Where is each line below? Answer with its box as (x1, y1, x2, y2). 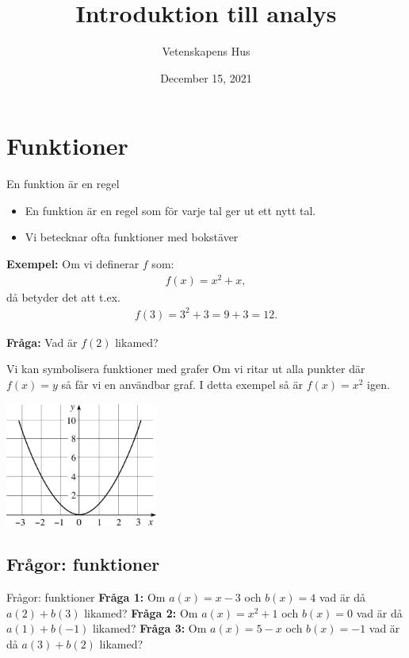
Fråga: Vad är (6, 333, 78, 350)
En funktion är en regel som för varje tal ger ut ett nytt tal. (25, 202, 316, 218)
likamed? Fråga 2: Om (84, 604, 198, 621)
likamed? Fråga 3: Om (93, 620, 207, 637)
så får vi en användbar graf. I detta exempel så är (61, 376, 303, 393)
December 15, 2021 (160, 69, 252, 86)
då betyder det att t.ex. (6, 288, 120, 305)
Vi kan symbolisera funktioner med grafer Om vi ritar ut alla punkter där (6, 360, 365, 377)
